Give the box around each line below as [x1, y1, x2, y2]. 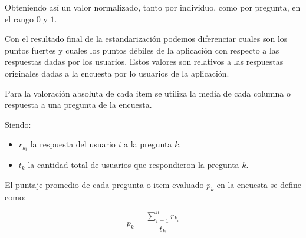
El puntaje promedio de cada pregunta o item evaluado [5, 178, 204, 191]
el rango [5, 12, 34, 25]
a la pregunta [124, 138, 172, 150]
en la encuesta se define [216, 178, 301, 191]
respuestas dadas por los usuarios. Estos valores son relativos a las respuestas [5, 55, 284, 68]
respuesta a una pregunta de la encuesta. [5, 98, 152, 111]
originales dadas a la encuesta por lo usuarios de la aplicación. [5, 67, 229, 79]
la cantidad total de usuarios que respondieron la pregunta [28, 158, 239, 171]
